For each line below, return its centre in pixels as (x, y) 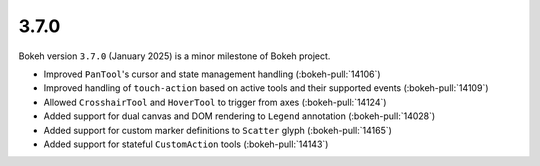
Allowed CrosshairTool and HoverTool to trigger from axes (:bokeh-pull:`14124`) (215, 102)
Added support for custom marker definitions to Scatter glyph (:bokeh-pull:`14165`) (217, 130)
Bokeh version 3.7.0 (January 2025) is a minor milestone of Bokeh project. (174, 56)
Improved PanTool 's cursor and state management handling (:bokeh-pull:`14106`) (212, 74)
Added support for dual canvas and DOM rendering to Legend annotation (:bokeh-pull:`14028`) (239, 116)
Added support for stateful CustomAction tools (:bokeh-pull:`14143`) (186, 144)
